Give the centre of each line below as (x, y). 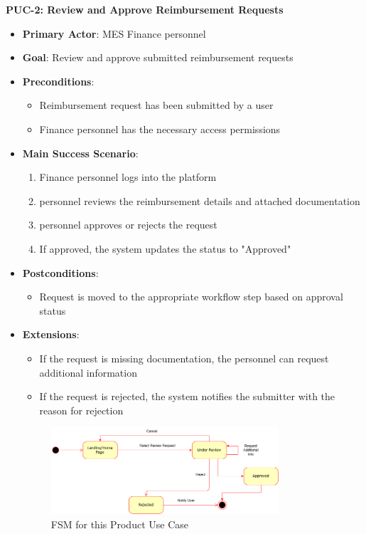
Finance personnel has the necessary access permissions (160, 129)
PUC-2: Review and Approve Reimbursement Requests (145, 9)
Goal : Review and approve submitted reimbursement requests (158, 57)
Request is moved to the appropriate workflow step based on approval (191, 297)
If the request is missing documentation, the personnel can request (184, 358)
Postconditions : (60, 272)
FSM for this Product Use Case (119, 524)
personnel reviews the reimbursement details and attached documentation (200, 200)
